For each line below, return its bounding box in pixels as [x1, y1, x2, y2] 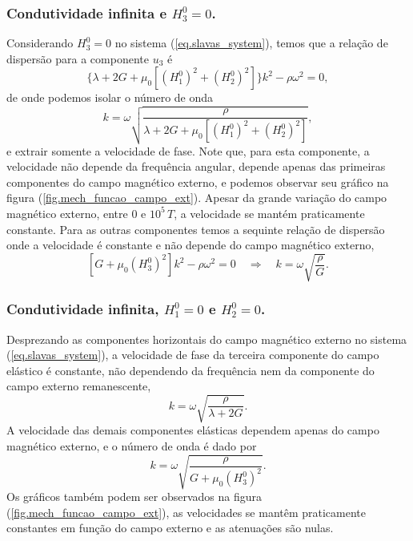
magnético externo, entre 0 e [6, 204, 146, 221]
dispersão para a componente [6, 50, 149, 67]
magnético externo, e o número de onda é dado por [6, 438, 257, 454]
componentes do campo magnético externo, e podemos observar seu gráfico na [6, 173, 389, 190]
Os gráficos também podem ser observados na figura [6, 488, 263, 505]
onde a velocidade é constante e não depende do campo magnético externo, [6, 236, 375, 253]
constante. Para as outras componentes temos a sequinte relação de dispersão [6, 220, 385, 237]
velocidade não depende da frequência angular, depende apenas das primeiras [6, 158, 386, 175]
